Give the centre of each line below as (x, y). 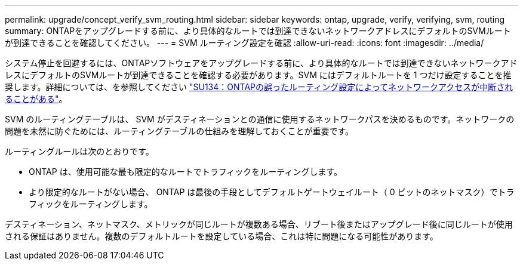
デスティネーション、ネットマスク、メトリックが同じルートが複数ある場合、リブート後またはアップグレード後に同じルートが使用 (259, 224)
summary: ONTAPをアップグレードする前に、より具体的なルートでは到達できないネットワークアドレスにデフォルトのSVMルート (258, 31)
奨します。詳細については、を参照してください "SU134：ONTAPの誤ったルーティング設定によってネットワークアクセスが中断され (259, 87)
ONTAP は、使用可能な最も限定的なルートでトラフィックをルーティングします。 (186, 172)
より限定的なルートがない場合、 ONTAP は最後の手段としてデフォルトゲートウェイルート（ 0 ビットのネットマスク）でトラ (272, 192)
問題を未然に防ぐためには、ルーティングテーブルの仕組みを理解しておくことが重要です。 (179, 131)
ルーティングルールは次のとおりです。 (79, 151)
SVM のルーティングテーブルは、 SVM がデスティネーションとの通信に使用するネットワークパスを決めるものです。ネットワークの (260, 119)
